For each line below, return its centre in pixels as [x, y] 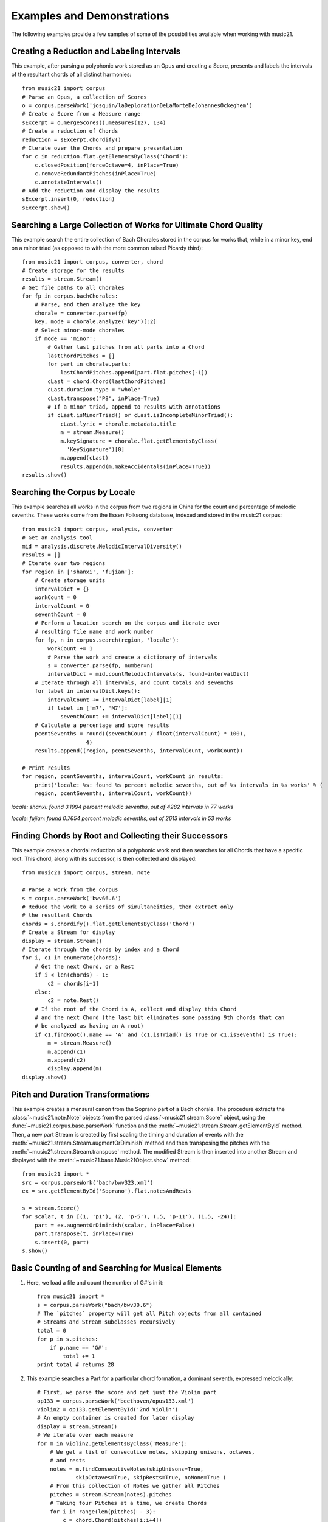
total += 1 [79, 1356]
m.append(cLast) [84, 458]
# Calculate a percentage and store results [102, 725]
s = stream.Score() [51, 1208]
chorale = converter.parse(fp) [81, 313]
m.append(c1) [67, 1051]
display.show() [45, 1077]
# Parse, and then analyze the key [87, 305]
